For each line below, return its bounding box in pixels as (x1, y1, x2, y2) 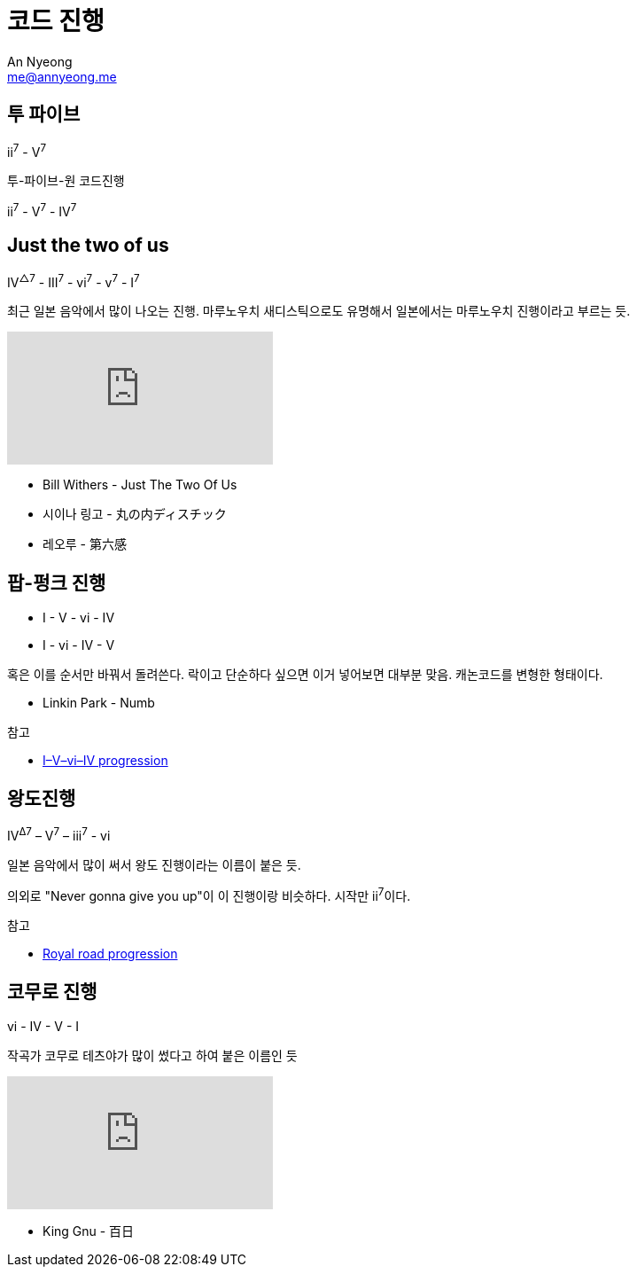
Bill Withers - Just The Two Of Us (43, 477, 237, 493)
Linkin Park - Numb (43, 695, 155, 711)
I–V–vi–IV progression (43, 753, 168, 769)
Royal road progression (43, 946, 178, 962)
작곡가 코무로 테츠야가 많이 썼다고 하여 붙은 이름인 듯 (7, 1048, 298, 1064)
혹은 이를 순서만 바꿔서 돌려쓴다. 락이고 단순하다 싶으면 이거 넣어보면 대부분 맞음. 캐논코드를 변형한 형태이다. (7, 667, 603, 683)
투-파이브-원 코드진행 (7, 173, 125, 189)
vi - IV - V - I (7, 1019, 80, 1035)
